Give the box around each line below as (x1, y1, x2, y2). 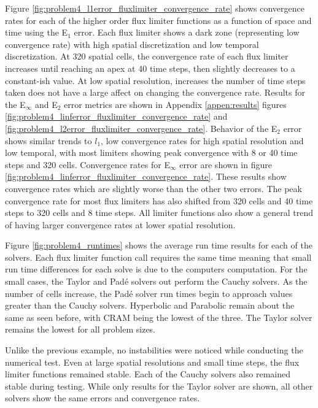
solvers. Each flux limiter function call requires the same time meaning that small (5, 250, 312, 263)
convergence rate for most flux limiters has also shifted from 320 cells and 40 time (5, 194, 313, 207)
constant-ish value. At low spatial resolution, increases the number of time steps (5, 74, 306, 87)
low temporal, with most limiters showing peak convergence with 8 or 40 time (5, 146, 298, 159)
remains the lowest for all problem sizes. (5, 323, 155, 336)
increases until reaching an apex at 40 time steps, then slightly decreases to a (5, 61, 295, 74)
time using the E (5, 26, 68, 39)
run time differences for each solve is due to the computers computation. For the (5, 263, 308, 275)
